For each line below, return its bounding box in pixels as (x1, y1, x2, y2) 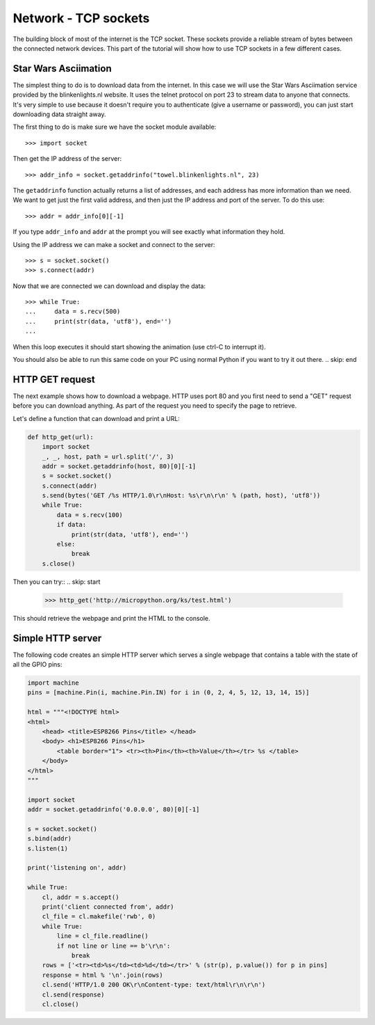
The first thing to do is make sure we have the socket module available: (12, 122, 217, 132)
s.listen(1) (27, 844, 69, 852)
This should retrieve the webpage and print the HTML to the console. (12, 614, 211, 622)
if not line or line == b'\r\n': (56, 941, 171, 950)
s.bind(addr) (27, 835, 72, 843)
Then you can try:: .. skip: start (12, 578, 101, 586)
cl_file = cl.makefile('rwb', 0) (42, 912, 156, 921)
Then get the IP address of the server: (12, 154, 122, 163)
